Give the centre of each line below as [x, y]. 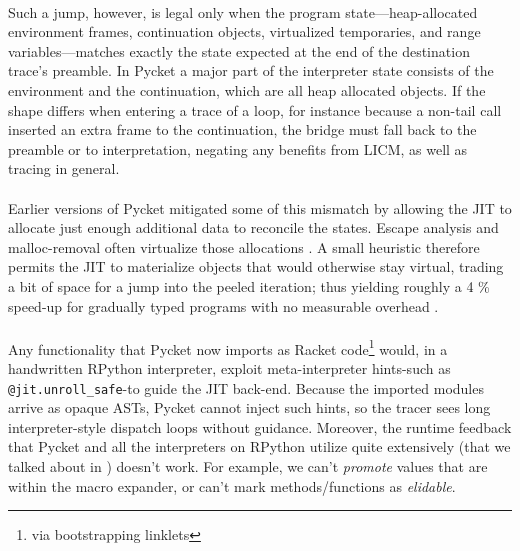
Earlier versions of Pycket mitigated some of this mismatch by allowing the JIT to [260, 207]
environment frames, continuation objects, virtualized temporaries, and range [244, 31]
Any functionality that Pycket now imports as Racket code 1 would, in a [228, 347]
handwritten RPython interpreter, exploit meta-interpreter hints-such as [229, 367]
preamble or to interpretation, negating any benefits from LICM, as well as [238, 148]
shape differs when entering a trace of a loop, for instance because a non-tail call [255, 109]
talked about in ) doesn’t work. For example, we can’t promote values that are [248, 465]
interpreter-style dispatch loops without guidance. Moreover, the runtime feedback [260, 426]
